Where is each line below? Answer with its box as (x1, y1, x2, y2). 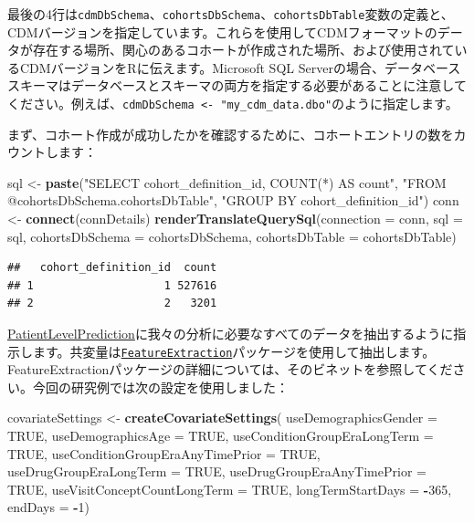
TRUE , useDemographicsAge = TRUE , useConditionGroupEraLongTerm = (7, 426, 434, 445)
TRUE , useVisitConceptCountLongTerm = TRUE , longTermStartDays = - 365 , (7, 479, 452, 498)
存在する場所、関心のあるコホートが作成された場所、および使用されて (32, 40, 455, 59)
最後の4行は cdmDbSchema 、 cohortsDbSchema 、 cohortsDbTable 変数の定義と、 (7, 5, 454, 23)
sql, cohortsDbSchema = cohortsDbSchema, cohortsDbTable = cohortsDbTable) (7, 226, 457, 246)
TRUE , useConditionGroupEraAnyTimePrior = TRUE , (7, 444, 321, 463)
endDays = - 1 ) (7, 497, 90, 517)
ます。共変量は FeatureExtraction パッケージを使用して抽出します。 (32, 341, 436, 361)
